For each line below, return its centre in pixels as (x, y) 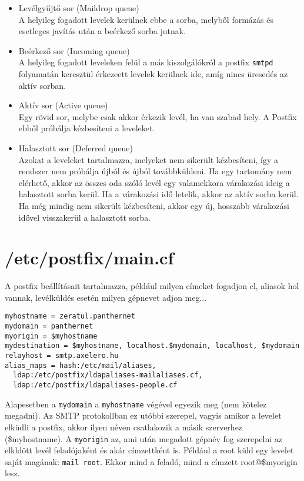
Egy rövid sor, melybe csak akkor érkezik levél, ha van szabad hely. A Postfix (158, 116)
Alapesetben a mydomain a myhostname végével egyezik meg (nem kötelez (136, 404)
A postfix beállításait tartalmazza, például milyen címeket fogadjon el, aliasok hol (152, 286)
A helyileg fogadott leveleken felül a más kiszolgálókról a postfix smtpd (146, 62)
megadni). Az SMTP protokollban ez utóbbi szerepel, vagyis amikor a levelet (143, 415)
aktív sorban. (42, 85)
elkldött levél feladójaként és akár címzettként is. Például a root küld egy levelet (149, 450)
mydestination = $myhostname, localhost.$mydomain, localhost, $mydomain (152, 346)
